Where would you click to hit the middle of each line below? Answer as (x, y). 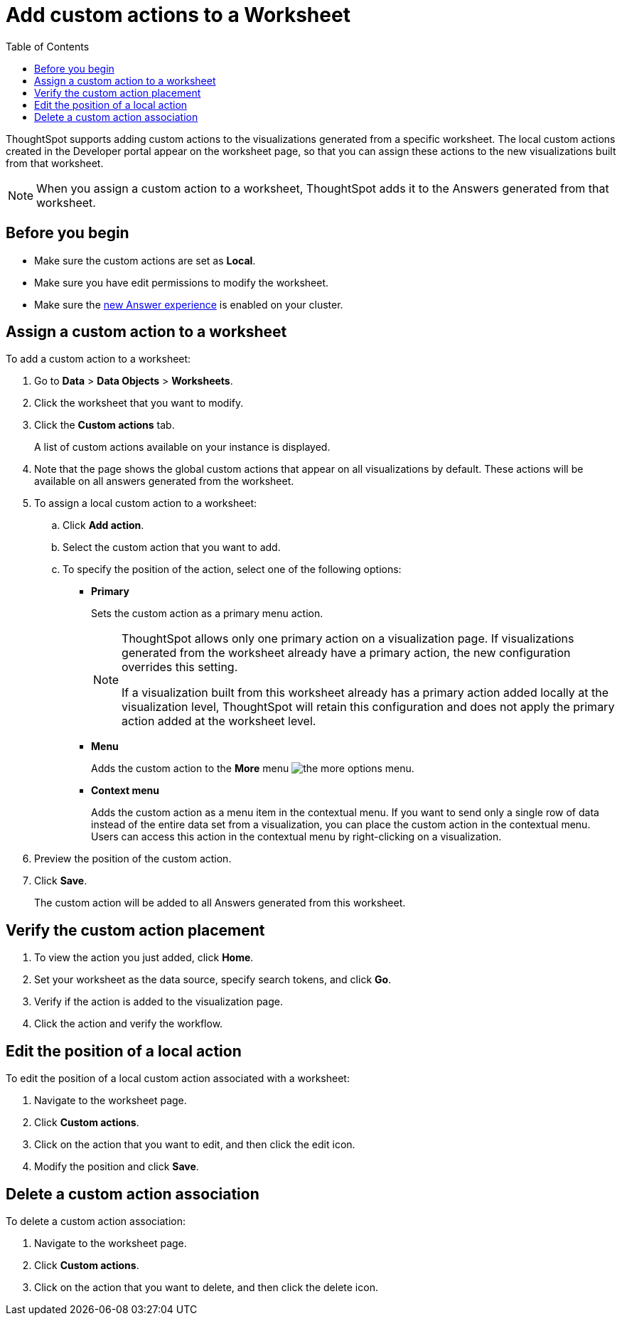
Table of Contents (48, 46)
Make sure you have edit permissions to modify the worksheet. (182, 282)
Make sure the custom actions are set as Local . (145, 260)
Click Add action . (103, 525)
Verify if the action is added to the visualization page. (159, 1002)
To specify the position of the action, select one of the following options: (232, 569)
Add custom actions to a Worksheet (178, 15)
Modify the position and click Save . (117, 1167)
